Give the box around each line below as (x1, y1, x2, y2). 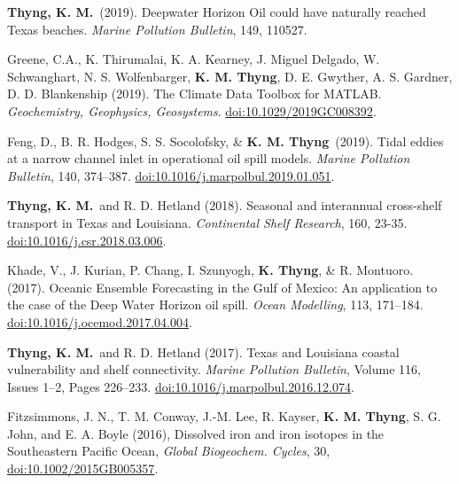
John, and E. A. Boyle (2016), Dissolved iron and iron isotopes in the (7, 424, 385, 442)
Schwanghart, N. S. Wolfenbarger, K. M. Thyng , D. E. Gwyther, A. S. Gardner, (7, 66, 453, 85)
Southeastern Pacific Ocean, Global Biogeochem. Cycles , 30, (7, 441, 331, 460)
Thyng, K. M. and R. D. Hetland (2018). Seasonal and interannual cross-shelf (7, 196, 442, 215)
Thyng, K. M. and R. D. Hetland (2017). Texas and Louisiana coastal (7, 342, 400, 361)
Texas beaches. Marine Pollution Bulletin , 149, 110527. (7, 20, 307, 38)
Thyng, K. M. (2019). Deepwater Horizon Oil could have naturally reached (7, 3, 426, 20)
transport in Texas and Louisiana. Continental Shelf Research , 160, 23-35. (7, 213, 408, 231)
